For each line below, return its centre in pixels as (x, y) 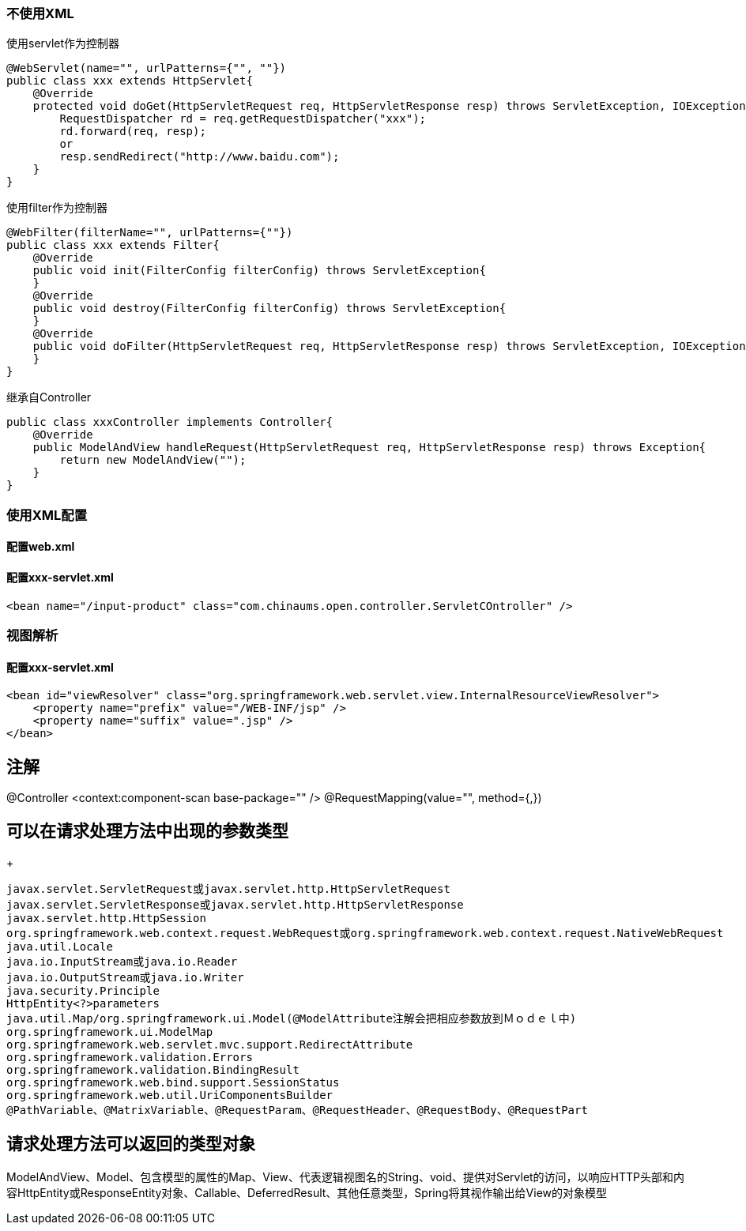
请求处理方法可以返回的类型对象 (131, 1144)
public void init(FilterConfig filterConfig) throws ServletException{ (259, 271)
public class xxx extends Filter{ (113, 245)
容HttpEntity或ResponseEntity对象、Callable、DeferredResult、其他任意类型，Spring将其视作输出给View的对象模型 (307, 1192)
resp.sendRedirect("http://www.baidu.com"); (200, 157)
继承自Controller (49, 397)
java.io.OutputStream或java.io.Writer (125, 977)
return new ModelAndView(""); (153, 460)
